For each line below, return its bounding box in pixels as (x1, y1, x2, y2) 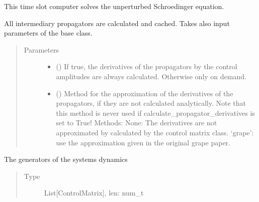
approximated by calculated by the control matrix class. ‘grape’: (56, 127, 254, 137)
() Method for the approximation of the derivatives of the (56, 88, 233, 98)
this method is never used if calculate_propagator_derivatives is (56, 107, 255, 118)
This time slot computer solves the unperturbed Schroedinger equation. (4, 1, 224, 11)
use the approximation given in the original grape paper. (56, 137, 230, 147)
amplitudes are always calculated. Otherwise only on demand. (56, 71, 246, 81)
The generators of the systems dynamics (4, 154, 128, 164)
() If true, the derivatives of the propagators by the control (56, 61, 237, 72)
